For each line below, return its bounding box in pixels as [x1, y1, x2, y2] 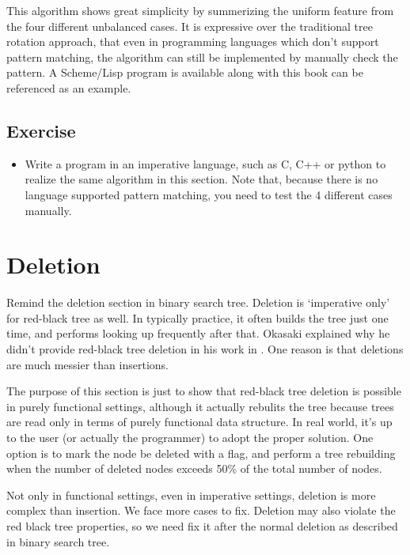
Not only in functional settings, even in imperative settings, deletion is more [6, 486, 376, 503]
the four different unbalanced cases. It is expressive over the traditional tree [6, 17, 373, 34]
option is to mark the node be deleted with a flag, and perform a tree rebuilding [6, 444, 396, 461]
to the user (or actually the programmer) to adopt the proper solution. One [6, 429, 374, 446]
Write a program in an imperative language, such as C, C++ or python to [25, 155, 386, 172]
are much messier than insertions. [6, 356, 169, 372]
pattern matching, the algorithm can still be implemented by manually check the [6, 48, 398, 65]
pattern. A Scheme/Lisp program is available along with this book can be [6, 64, 363, 81]
